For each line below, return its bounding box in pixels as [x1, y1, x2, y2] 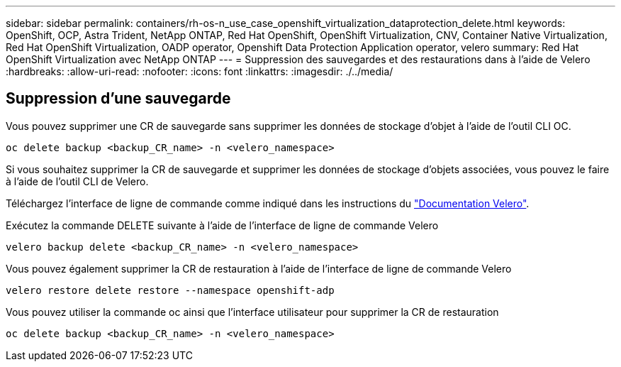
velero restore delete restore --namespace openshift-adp [6, 284, 335, 296]
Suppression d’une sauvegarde [6, 89, 231, 108]
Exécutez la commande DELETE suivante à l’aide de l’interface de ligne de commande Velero [6, 219, 439, 231]
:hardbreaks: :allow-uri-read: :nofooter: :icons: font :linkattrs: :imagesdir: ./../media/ [6, 65, 393, 77]
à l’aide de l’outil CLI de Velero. [6, 175, 149, 187]
